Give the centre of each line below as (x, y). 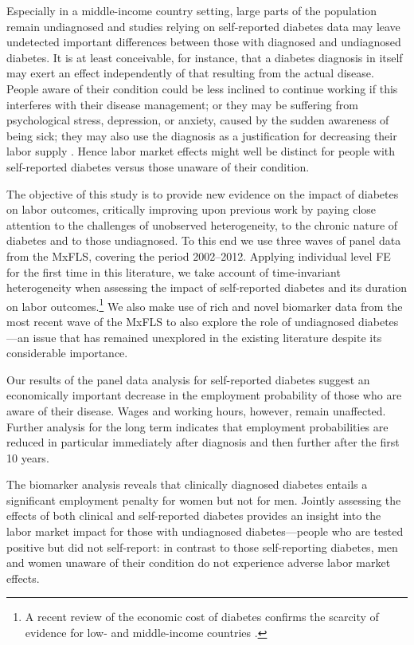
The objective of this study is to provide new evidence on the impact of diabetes (203, 193)
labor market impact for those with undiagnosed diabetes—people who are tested (205, 531)
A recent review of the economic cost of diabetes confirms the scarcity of (202, 617)
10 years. (28, 457)
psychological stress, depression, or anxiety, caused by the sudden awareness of (198, 120)
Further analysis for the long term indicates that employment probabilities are (197, 426)
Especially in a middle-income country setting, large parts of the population (191, 10)
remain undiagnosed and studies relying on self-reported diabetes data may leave (203, 26)
